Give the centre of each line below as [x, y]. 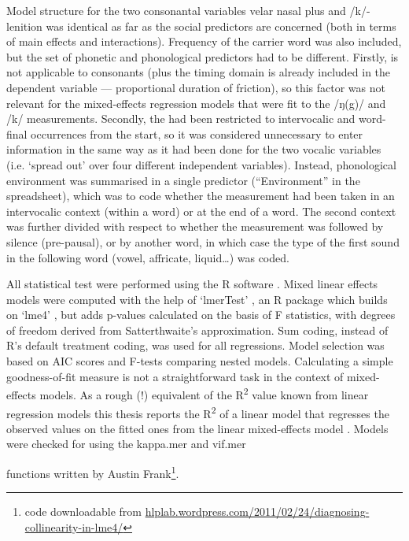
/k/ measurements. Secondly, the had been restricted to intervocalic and [181, 119]
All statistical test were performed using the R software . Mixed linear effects [192, 284]
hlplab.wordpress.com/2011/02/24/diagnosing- [257, 511]
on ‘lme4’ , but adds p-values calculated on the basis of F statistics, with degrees [201, 315]
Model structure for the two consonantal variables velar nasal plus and [176, 10]
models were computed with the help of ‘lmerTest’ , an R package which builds [197, 299]
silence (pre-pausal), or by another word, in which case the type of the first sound [203, 241]
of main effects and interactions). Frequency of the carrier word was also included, [204, 41]
